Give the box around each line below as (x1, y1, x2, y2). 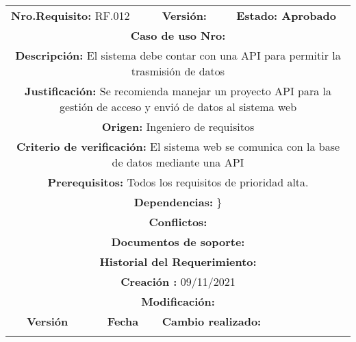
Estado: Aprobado (236, 8, 336, 23)
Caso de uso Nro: (130, 27, 226, 43)
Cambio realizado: (162, 313, 262, 329)
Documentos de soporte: (111, 234, 245, 249)
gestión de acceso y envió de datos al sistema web (59, 99, 297, 114)
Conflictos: (149, 214, 207, 230)
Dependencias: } (133, 194, 222, 210)
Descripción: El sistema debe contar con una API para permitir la (15, 47, 341, 63)
